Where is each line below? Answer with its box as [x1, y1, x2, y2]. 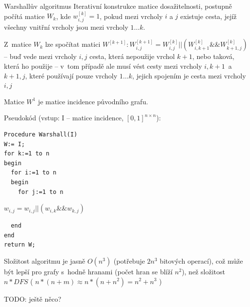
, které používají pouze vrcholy [25, 70, 118, 80]
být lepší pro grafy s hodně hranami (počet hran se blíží [4, 266, 173, 276]
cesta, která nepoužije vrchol [89, 51, 175, 61]
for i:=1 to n [11, 169, 57, 176]
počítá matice [4, 11, 45, 21]
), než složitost [182, 266, 225, 276]
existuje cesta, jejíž [180, 11, 237, 21]
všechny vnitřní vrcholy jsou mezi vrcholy [4, 21, 128, 32]
